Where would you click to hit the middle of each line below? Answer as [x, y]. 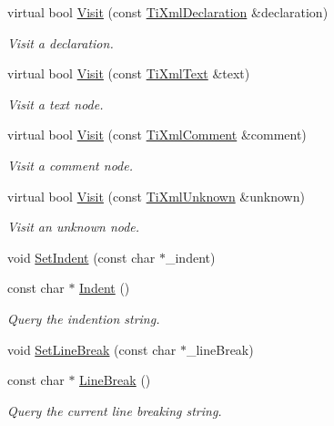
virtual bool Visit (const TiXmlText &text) [129, 73]
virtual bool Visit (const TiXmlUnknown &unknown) [156, 196]
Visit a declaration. [61, 42]
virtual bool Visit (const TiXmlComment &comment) [157, 135]
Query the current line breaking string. [115, 410]
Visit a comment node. [70, 165]
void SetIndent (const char [81, 257]
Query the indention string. [84, 318]
